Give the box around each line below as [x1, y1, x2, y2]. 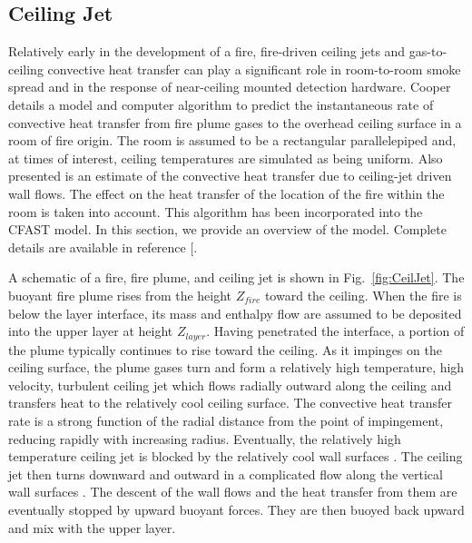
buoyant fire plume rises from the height [8, 285, 232, 304]
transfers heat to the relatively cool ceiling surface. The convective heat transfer [8, 393, 452, 412]
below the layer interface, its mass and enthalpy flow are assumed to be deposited [8, 303, 462, 322]
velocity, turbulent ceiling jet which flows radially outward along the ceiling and [8, 375, 452, 394]
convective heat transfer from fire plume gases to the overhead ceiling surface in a [8, 113, 462, 132]
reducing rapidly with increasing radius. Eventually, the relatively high [8, 429, 401, 448]
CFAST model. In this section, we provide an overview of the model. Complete [8, 220, 447, 239]
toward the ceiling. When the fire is [264, 285, 462, 304]
